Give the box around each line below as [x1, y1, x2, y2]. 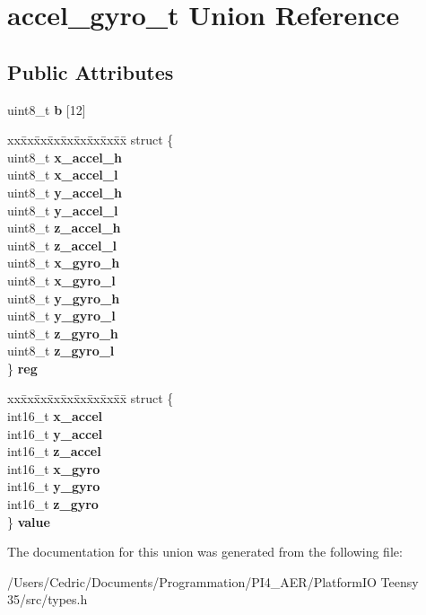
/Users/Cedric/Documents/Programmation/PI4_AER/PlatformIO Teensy [7, 572, 419, 591]
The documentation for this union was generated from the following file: [7, 542, 403, 561]
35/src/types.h [7, 590, 88, 609]
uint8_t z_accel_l [7, 235, 117, 254]
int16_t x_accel [7, 407, 102, 426]
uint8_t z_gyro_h [7, 323, 118, 342]
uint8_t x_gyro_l [7, 270, 116, 289]
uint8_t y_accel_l [7, 200, 118, 219]
